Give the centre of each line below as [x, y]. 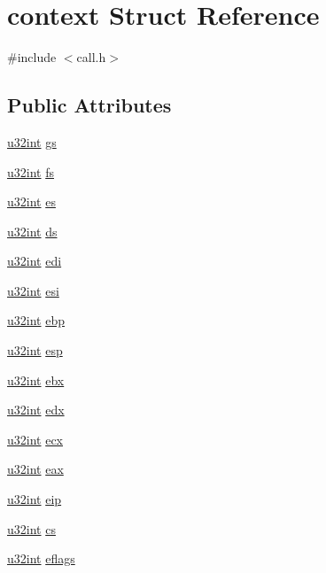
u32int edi [35, 261]
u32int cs [31, 528]
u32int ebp [36, 320]
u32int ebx [36, 379]
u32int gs [32, 141]
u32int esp [35, 350]
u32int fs [31, 171]
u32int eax [35, 469]
